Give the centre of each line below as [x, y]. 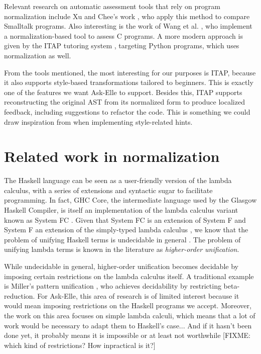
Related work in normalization [112, 156]
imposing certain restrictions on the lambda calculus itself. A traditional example [129, 276]
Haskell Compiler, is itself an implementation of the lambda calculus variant [121, 210]
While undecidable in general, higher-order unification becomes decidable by [121, 266]
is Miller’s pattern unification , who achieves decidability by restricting [113, 286]
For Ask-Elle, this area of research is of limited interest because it [138, 295]
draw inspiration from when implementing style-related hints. [98, 121]
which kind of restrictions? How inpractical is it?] [80, 345]
